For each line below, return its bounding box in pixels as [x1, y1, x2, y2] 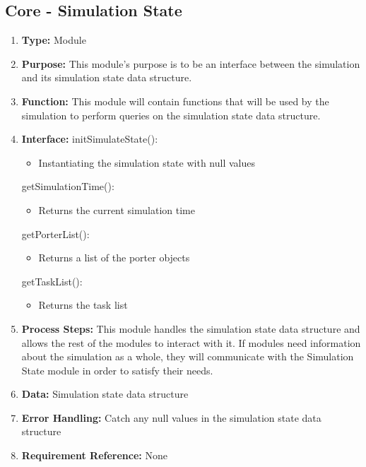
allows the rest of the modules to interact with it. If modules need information [21, 335, 361, 350]
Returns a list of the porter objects [38, 250, 190, 265]
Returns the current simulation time [38, 202, 195, 217]
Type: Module [21, 32, 86, 47]
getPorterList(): [21, 226, 90, 241]
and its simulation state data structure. [21, 70, 192, 85]
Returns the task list [38, 297, 128, 312]
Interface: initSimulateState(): [21, 131, 158, 146]
